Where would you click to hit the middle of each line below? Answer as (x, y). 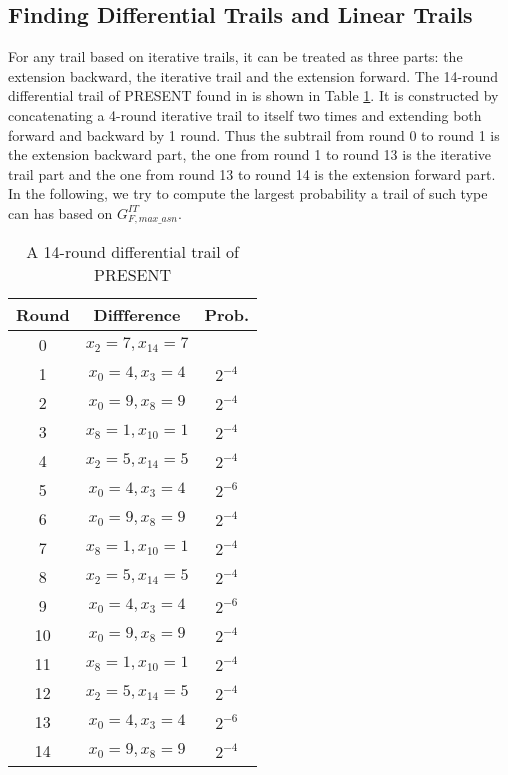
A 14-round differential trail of (132, 252)
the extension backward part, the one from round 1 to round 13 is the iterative (250, 154)
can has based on (60, 212)
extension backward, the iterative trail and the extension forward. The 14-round (253, 75)
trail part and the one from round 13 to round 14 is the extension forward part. (252, 173)
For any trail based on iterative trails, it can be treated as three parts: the (235, 56)
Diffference (137, 315)
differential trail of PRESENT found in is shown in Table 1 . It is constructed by (253, 95)
